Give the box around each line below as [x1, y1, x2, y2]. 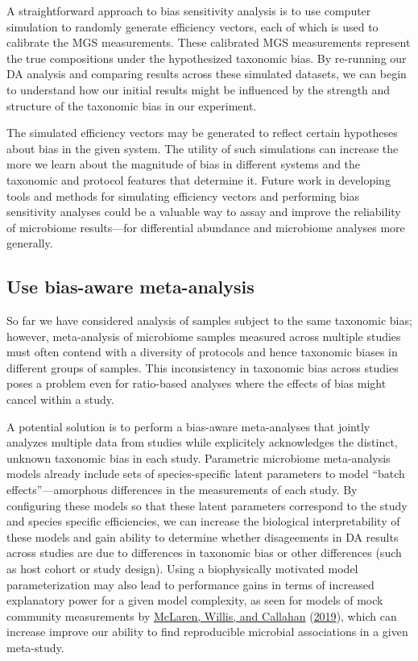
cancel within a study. [6, 391, 114, 408]
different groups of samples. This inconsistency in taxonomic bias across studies [6, 359, 399, 376]
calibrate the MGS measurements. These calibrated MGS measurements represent [6, 34, 411, 51]
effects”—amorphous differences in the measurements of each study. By [6, 481, 358, 498]
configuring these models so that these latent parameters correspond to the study [6, 497, 408, 513]
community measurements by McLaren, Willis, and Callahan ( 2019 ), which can [6, 607, 397, 624]
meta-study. [6, 638, 64, 655]
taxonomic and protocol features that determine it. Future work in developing [6, 171, 391, 188]
